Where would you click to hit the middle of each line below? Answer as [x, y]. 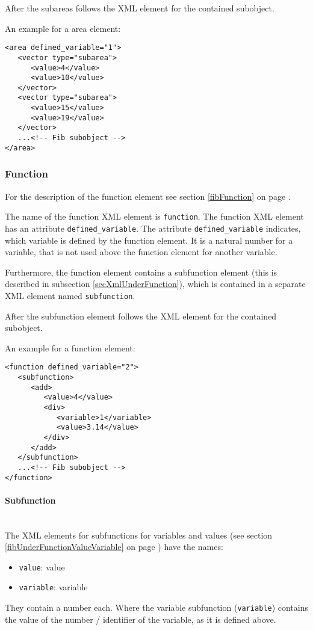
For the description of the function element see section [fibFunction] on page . [148, 196]
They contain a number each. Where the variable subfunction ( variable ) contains [157, 607]
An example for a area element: [63, 28]
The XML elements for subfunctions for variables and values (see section [139, 535]
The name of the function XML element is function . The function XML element [154, 216]
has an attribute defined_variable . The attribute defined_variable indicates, [153, 228]
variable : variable [53, 587]
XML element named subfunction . [70, 295]
